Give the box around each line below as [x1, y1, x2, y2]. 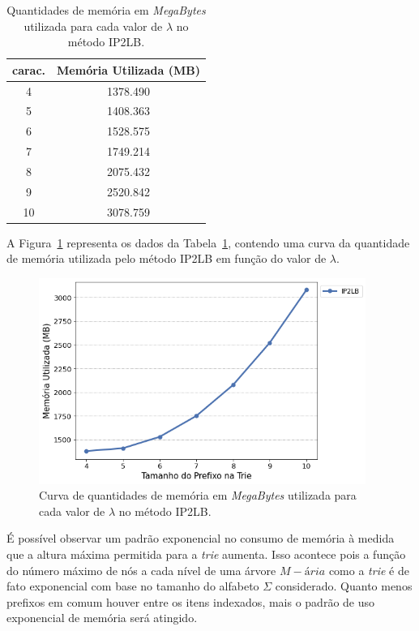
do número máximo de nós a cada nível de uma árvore [6, 561, 276, 578]
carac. [12, 61, 46, 78]
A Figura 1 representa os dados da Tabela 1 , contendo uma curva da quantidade [6, 234, 410, 251]
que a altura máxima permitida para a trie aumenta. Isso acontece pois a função [6, 545, 406, 562]
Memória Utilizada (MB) [57, 61, 200, 78]
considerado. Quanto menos [275, 577, 413, 595]
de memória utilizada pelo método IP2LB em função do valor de [6, 250, 327, 267]
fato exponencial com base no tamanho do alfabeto [6, 577, 259, 595]
